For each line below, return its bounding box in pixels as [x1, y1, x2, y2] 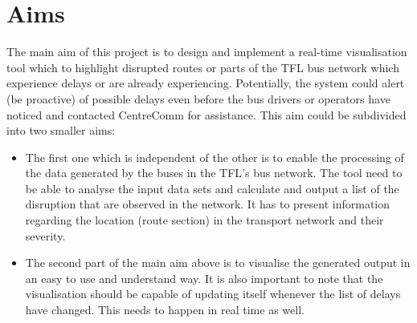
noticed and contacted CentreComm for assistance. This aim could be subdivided [6, 106, 407, 123]
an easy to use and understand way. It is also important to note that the [25, 269, 383, 286]
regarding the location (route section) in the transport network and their [25, 212, 384, 228]
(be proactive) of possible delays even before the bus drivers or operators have [6, 90, 390, 107]
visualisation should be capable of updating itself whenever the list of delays [25, 285, 401, 302]
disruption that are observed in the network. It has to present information [25, 196, 390, 212]
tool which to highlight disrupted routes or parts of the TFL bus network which [6, 59, 399, 75]
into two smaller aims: [6, 122, 116, 139]
